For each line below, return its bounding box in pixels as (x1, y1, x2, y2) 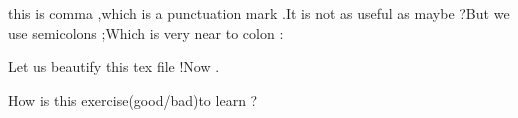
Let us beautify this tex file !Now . (8, 56, 220, 77)
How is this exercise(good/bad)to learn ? (8, 89, 258, 110)
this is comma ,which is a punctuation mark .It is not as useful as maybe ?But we (8, 3, 510, 23)
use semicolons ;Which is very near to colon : (8, 22, 284, 43)
